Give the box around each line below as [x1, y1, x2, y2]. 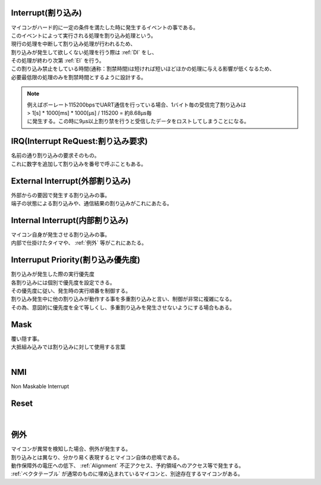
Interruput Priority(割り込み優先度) [11, 255, 141, 265]
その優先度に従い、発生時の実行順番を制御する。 [11, 287, 131, 294]
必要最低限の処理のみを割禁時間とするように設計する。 [11, 73, 147, 80]
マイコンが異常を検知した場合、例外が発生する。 [11, 445, 131, 452]
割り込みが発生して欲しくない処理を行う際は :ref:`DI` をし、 [11, 48, 158, 56]
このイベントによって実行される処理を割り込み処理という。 [11, 32, 157, 39]
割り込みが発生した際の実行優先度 [11, 271, 95, 278]
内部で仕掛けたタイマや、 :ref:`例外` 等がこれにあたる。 [11, 239, 147, 246]
